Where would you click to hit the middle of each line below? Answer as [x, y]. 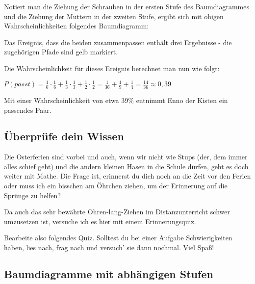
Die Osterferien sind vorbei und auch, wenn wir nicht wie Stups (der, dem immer [126, 157]
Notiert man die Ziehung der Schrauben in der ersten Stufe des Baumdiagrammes [127, 6]
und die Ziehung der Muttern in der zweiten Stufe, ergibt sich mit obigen [114, 16]
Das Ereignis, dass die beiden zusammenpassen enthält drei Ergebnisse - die [118, 42]
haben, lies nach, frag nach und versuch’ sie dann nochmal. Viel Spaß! [109, 247]
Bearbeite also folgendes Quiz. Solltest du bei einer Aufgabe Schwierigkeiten [118, 238]
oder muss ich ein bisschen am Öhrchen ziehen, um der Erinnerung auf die [116, 186]
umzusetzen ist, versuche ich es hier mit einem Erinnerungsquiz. [100, 221]
